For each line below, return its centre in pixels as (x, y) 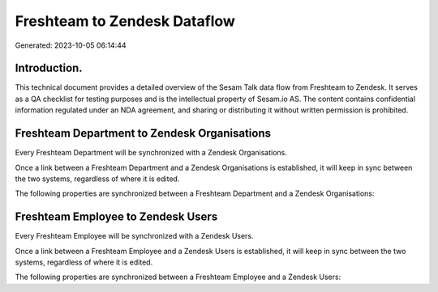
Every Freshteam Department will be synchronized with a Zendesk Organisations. (151, 153)
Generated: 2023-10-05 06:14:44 (71, 45)
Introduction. (49, 68)
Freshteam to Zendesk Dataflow (125, 21)
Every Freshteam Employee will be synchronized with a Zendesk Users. (135, 236)
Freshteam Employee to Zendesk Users (116, 217)
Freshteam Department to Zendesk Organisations (143, 133)
